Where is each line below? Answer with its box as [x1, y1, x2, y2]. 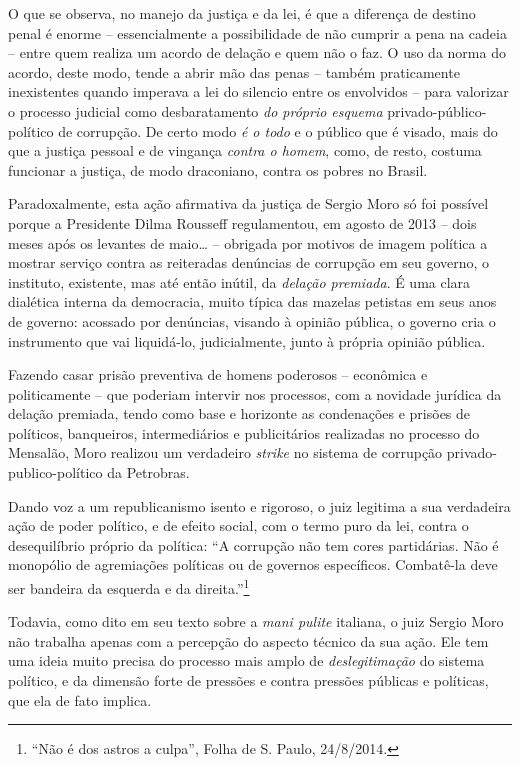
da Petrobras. [107, 462, 190, 483]
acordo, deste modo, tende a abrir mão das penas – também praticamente [8, 61, 460, 82]
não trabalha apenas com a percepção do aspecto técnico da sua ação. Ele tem [8, 630, 489, 651]
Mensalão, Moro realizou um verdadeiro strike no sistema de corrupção [8, 442, 443, 463]
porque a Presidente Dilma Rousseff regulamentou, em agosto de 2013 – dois [8, 212, 477, 233]
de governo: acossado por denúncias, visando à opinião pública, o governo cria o [8, 310, 496, 331]
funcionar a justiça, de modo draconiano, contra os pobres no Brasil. [8, 159, 428, 180]
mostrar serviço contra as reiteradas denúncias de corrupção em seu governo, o [8, 252, 490, 273]
